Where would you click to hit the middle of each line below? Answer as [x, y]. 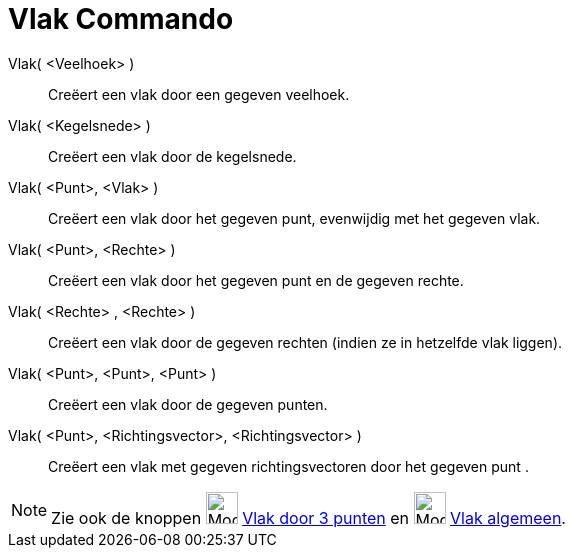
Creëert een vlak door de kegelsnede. [172, 156]
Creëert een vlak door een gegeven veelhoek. [199, 94]
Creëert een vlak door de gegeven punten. [188, 404]
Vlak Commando [121, 19]
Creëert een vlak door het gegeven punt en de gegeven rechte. [256, 280]
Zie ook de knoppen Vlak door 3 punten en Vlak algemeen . [308, 517]
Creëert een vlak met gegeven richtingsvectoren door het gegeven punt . [288, 466]
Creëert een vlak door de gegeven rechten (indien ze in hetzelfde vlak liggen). [305, 342]
